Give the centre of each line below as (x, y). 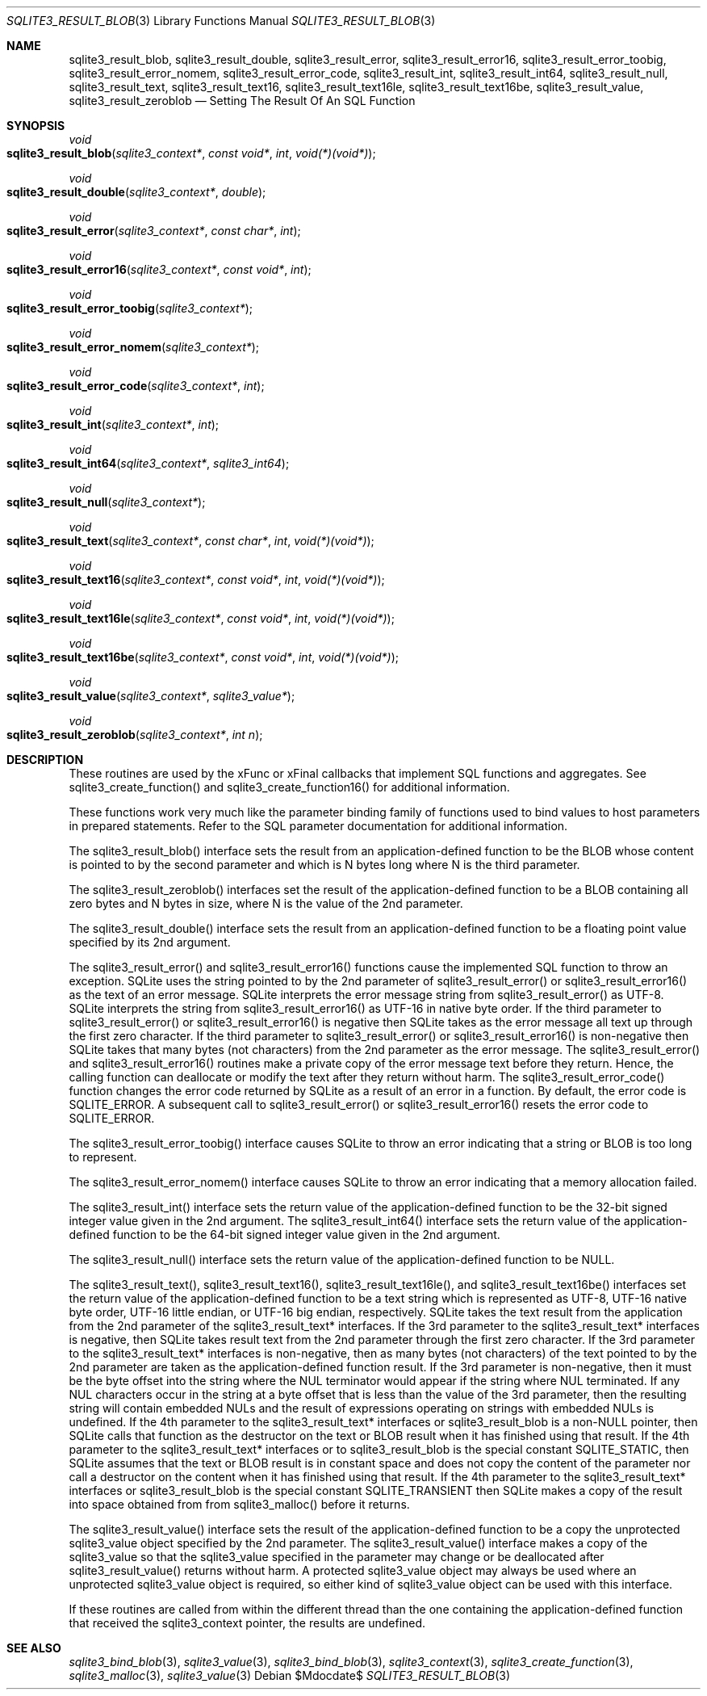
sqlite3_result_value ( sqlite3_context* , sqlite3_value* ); (151, 696)
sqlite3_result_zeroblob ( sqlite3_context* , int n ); (135, 735)
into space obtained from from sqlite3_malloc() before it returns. (239, 1504)
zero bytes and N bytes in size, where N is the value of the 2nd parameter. (266, 903)
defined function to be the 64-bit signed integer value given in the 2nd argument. (284, 1234)
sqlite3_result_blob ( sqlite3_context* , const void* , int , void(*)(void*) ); (191, 153)
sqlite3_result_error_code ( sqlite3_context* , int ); (136, 386)
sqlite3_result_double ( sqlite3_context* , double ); (136, 192)
